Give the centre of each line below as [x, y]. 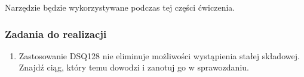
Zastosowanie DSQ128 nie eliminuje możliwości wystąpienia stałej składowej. [159, 55]
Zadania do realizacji [56, 33]
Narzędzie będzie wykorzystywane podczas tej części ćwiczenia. [120, 7]
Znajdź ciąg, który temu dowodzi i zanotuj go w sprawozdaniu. [134, 67]
